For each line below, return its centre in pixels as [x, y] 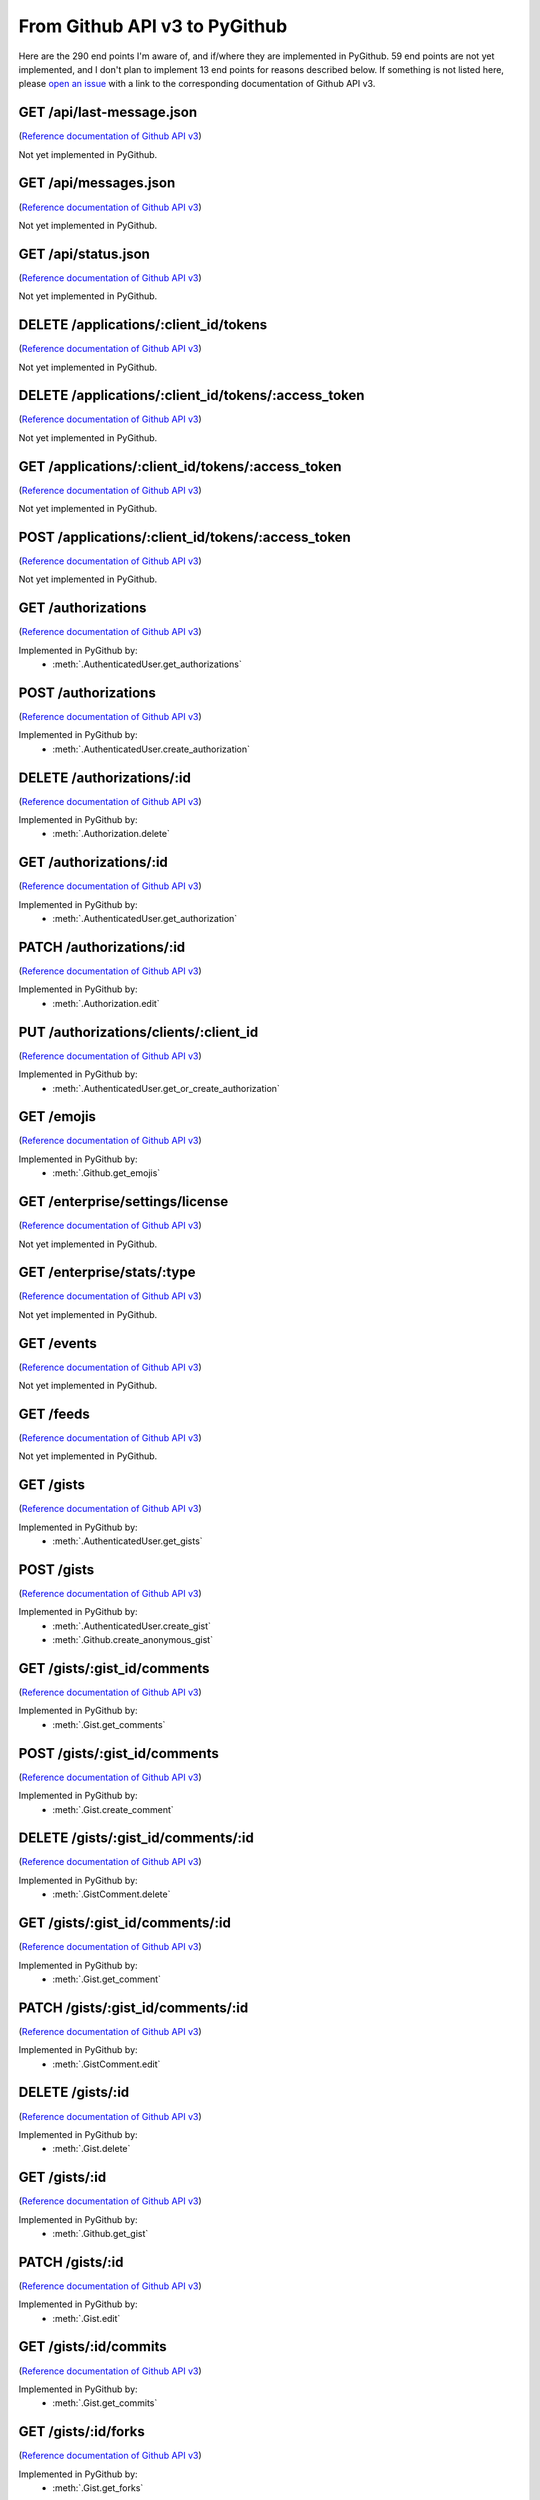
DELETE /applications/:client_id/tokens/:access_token [191, 395]
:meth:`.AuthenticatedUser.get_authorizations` [147, 664]
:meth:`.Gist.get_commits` [105, 2403]
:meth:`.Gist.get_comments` [109, 1724]
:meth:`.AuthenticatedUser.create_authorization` [151, 749]
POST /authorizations [87, 692]
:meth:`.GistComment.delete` [111, 1894]
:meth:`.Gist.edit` [86, 2318]
